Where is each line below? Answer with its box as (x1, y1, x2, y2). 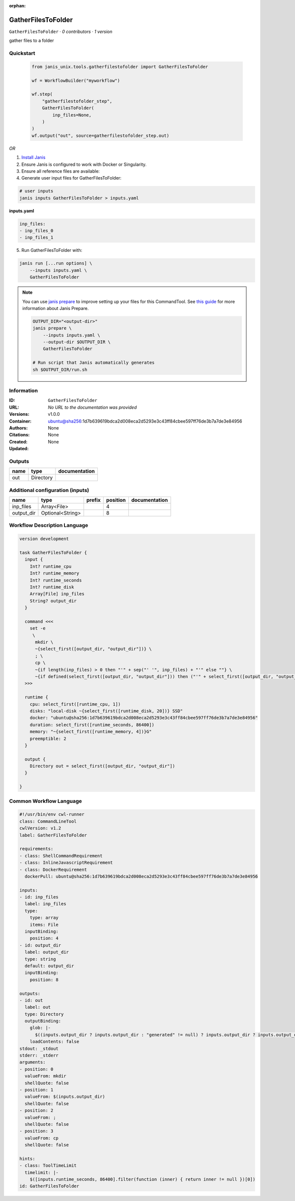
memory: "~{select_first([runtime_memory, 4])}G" (29, 729, 152, 735)
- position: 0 (19, 1066, 54, 1072)
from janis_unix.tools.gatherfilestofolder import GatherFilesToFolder (31, 64, 208, 69)
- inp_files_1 (19, 235, 54, 241)
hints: (19, 1156, 35, 1161)
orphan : (9, 3, 26, 8)
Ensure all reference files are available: (21, 168, 100, 174)
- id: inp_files (19, 894, 59, 900)
